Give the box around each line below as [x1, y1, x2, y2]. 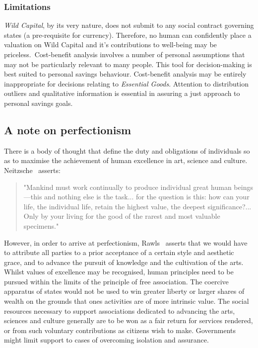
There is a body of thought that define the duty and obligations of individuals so [4, 145, 250, 156]
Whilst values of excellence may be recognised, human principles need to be [4, 266, 234, 277]
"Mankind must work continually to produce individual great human [23, 181, 232, 192]
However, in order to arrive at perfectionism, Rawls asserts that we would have [4, 237, 248, 248]
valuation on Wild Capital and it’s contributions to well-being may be [4, 39, 217, 50]
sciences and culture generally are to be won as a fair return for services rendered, [4, 315, 253, 326]
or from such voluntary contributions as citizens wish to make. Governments [4, 325, 236, 335]
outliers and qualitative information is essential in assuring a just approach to [4, 88, 240, 98]
